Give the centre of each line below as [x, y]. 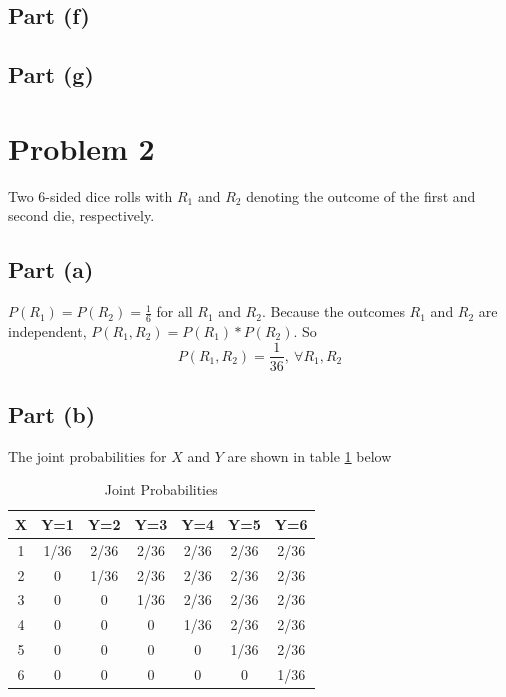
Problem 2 [81, 147]
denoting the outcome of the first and [361, 195]
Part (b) [52, 413]
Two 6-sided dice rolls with [90, 195]
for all [174, 311]
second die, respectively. [81, 215]
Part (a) [51, 269]
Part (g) [51, 74]
